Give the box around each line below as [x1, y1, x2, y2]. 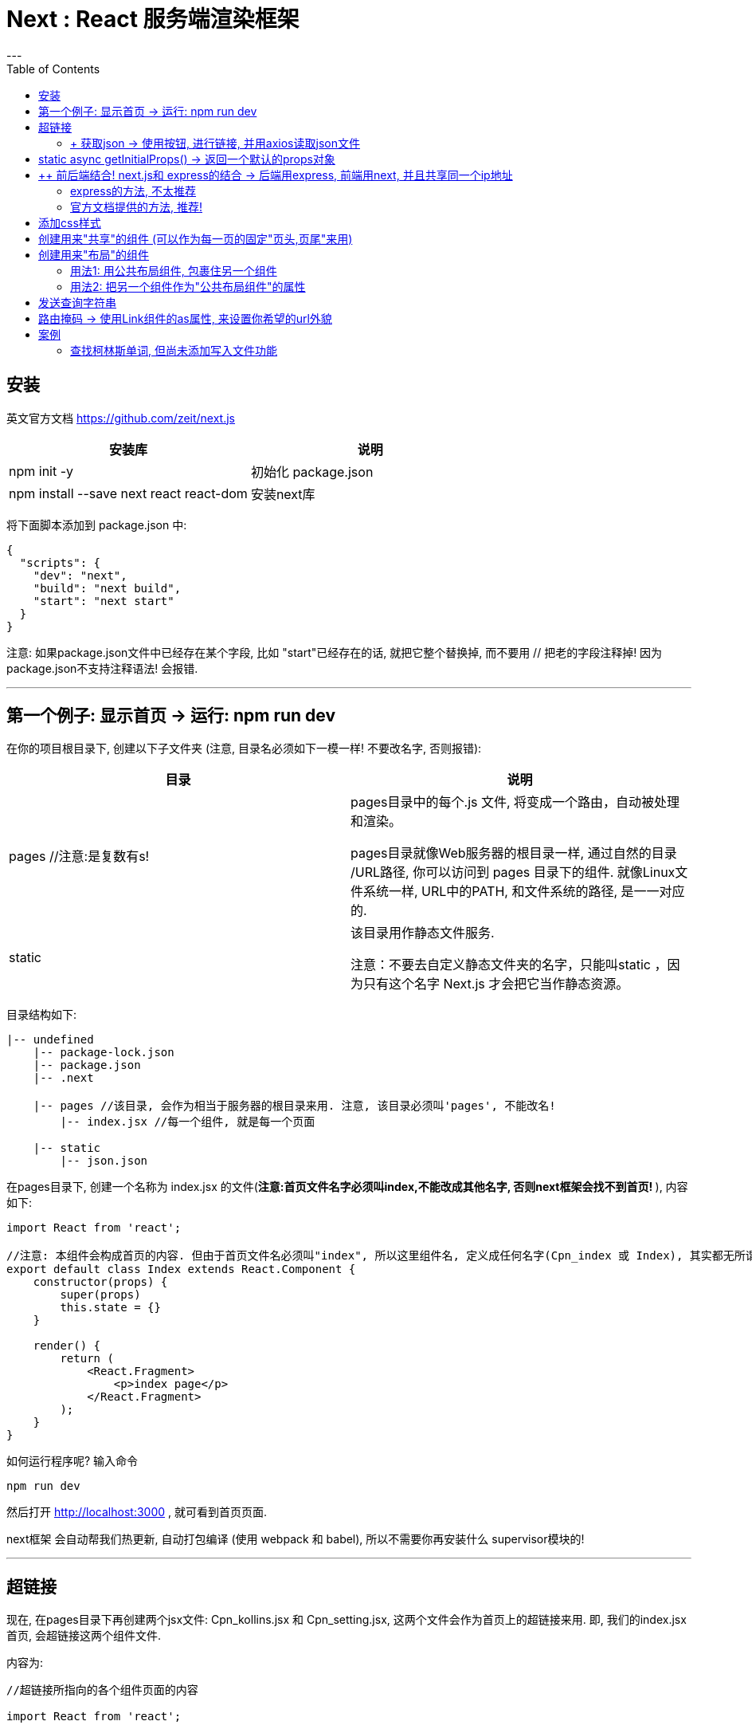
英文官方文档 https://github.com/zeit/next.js [6, 411, 236, 425]
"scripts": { [19, 556, 101, 569]
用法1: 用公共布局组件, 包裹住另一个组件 [70, 263, 277, 277]
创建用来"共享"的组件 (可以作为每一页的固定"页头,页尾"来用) [38, 231, 353, 246]
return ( [60, 1352, 114, 1366]
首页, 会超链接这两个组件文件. [6, 1629, 162, 1643]
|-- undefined [6, 1033, 94, 1047]
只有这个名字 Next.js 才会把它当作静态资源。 [363, 976, 629, 992]
